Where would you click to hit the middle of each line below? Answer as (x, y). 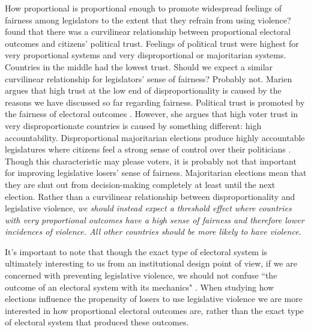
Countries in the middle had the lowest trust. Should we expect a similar (139, 66)
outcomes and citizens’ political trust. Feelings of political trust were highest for (152, 43)
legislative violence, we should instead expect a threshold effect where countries (148, 208)
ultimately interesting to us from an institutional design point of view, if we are (151, 263)
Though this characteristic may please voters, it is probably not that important (151, 161)
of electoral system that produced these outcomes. (97, 322)
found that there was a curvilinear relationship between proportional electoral (148, 32)
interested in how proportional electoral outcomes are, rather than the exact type (154, 310)
